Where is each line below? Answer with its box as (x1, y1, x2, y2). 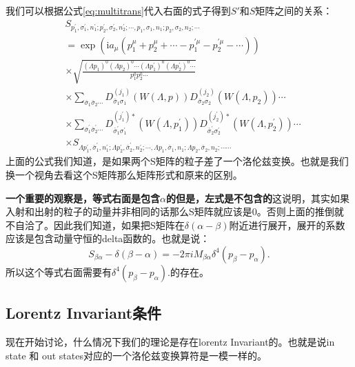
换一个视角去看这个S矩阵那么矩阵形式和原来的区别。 (6, 167, 243, 181)
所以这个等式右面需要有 (6, 264, 112, 279)
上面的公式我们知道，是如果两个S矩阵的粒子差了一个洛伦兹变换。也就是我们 (6, 154, 349, 168)
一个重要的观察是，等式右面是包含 (6, 190, 160, 205)
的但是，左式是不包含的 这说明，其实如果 (165, 190, 349, 205)
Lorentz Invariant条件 (6, 302, 162, 324)
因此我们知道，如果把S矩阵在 (53, 217, 185, 232)
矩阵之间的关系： (255, 3, 333, 17)
